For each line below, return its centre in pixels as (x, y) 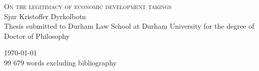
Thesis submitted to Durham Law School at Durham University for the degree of (129, 26)
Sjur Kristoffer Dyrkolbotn (45, 16)
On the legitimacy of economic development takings (88, 6)
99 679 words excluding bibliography (60, 62)
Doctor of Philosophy (37, 35)
